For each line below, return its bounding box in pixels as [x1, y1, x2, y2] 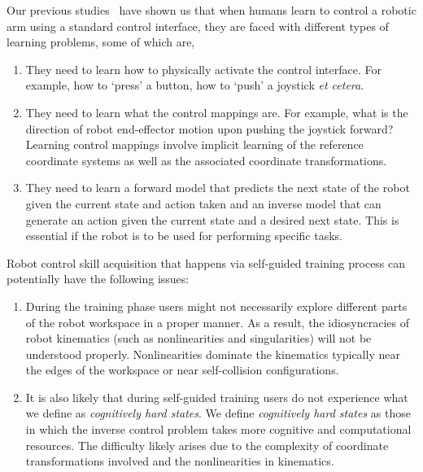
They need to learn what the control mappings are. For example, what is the [25, 103, 408, 120]
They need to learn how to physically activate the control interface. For [25, 60, 382, 77]
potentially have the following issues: [7, 270, 190, 287]
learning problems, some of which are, [7, 33, 195, 50]
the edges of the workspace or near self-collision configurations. [25, 361, 339, 378]
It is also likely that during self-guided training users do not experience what [25, 388, 408, 405]
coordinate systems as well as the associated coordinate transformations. [25, 151, 387, 168]
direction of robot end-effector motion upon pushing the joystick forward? [25, 120, 394, 137]
